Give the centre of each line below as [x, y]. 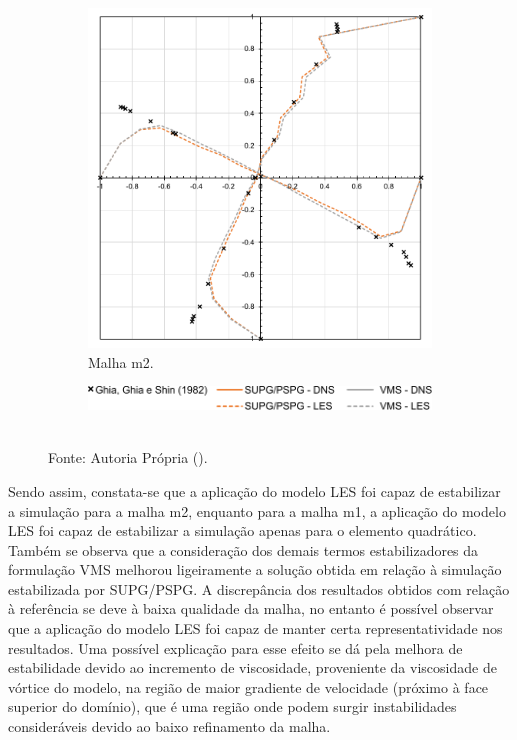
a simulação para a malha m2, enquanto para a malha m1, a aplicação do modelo [257, 510]
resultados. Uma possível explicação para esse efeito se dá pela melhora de [235, 647]
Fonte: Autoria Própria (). [128, 457]
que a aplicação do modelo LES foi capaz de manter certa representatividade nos [255, 628]
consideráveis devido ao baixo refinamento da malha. [169, 726]
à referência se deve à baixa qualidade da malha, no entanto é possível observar [251, 608]
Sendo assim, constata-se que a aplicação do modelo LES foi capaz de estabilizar [254, 490]
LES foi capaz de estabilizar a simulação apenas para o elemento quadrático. [242, 530]
